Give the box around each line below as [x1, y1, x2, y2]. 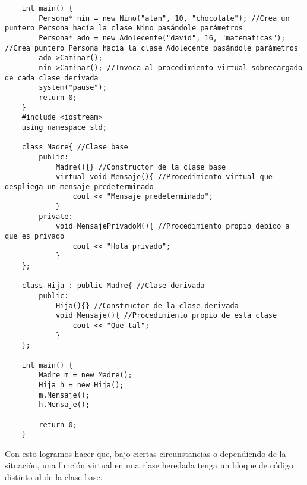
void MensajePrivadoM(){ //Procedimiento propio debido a [55, 222, 290, 231]
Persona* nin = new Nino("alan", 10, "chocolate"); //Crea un [39, 14, 290, 23]
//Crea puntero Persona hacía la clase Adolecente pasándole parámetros [5, 43, 298, 52]
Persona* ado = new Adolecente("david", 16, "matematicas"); [39, 33, 286, 42]
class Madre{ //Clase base [21, 143, 128, 152]
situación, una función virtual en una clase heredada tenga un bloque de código [5, 459, 294, 471]
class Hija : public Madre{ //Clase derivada [21, 281, 205, 290]
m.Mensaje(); [39, 390, 90, 399]
